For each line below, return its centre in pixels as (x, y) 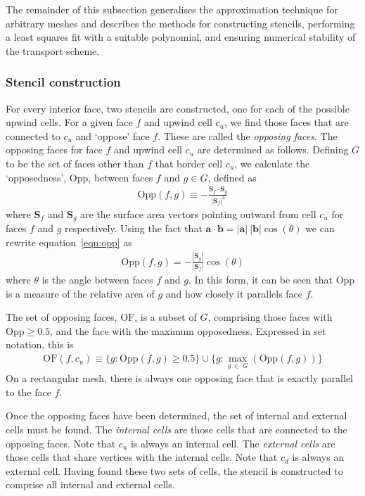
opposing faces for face (54, 150)
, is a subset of (166, 317)
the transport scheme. (53, 50)
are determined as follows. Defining (273, 150)
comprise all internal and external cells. (90, 484)
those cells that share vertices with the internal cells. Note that (142, 457)
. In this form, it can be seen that (260, 280)
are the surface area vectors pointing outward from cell (198, 214)
